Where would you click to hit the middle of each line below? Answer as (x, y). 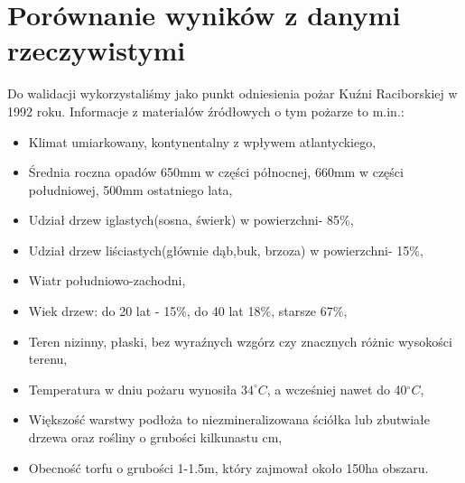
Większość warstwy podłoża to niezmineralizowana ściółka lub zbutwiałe (229, 419)
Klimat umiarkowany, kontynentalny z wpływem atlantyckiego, (202, 141)
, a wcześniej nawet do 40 (337, 389)
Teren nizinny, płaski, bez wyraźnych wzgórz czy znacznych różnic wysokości (240, 341)
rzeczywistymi (97, 50)
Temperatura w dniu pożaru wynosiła (133, 389)
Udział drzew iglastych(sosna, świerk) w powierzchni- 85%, (191, 220)
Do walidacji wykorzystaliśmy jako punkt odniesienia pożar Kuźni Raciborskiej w (232, 93)
